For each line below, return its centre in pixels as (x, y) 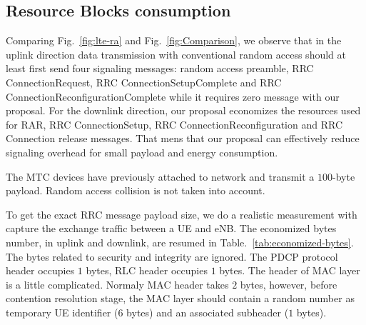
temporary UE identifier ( (62, 312)
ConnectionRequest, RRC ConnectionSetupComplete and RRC (144, 82)
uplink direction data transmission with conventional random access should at (176, 54)
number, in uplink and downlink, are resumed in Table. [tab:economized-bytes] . (180, 242)
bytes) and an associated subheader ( (208, 312)
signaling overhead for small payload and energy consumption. (142, 152)
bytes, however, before (289, 284)
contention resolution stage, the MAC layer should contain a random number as (180, 298)
